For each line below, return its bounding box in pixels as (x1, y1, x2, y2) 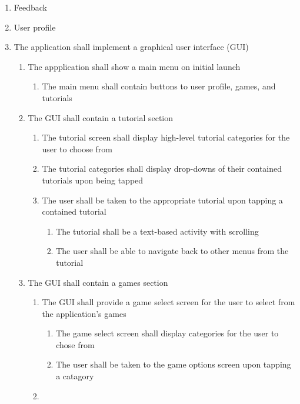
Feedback (14, 1, 47, 13)
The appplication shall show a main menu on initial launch (28, 60, 241, 72)
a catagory (56, 370, 94, 382)
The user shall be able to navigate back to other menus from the (56, 245, 289, 257)
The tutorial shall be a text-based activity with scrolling (56, 225, 259, 237)
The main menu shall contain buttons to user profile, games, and (42, 80, 276, 92)
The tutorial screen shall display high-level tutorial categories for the (42, 131, 290, 143)
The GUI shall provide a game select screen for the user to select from (42, 296, 295, 308)
